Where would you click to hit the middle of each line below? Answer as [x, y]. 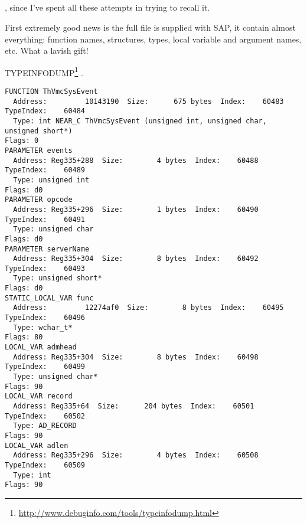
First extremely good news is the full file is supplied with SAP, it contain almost [150, 27]
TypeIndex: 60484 [45, 111]
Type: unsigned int [51, 180]
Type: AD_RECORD [45, 426]
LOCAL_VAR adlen [37, 445]
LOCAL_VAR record [39, 396]
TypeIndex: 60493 [45, 268]
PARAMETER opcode [39, 200]
